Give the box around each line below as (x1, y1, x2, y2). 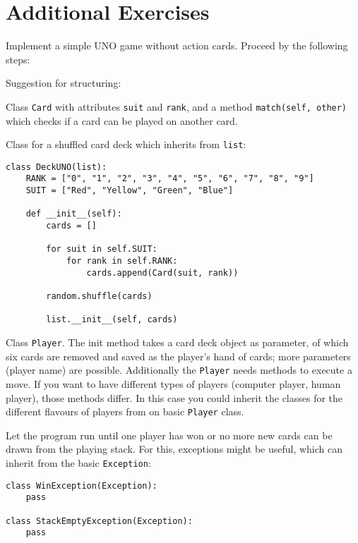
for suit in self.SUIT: (46, 244, 157, 255)
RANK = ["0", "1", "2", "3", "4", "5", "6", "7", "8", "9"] (25, 173, 314, 184)
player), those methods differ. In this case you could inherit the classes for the (6, 390, 343, 405)
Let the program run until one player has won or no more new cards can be (6, 427, 333, 442)
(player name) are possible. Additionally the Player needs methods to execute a (6, 362, 352, 377)
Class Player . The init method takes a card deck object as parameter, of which (6, 335, 349, 349)
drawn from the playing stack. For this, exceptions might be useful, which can (6, 441, 343, 456)
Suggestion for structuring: (6, 75, 121, 90)
